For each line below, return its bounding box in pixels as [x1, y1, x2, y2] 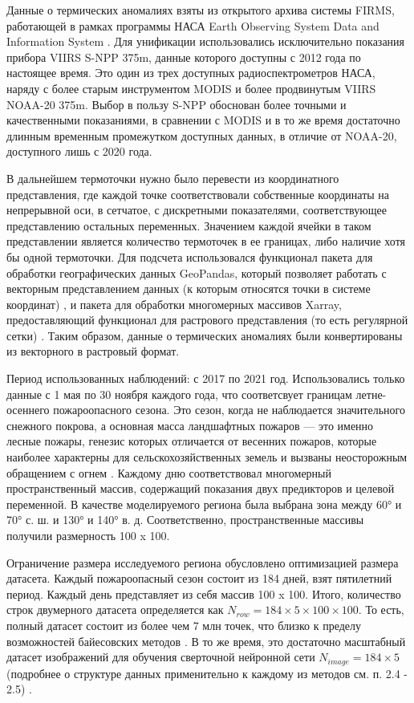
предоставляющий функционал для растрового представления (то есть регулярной [6, 311, 408, 328]
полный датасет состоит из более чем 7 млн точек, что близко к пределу [6, 616, 361, 633]
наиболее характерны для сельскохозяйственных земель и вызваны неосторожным [6, 449, 408, 465]
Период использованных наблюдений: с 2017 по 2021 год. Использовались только [6, 370, 405, 387]
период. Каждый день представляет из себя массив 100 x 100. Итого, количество [6, 585, 401, 602]
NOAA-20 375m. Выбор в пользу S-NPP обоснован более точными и [6, 95, 347, 112]
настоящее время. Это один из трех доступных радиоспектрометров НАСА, [6, 64, 375, 81]
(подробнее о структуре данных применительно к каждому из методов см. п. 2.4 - [6, 664, 408, 681]
